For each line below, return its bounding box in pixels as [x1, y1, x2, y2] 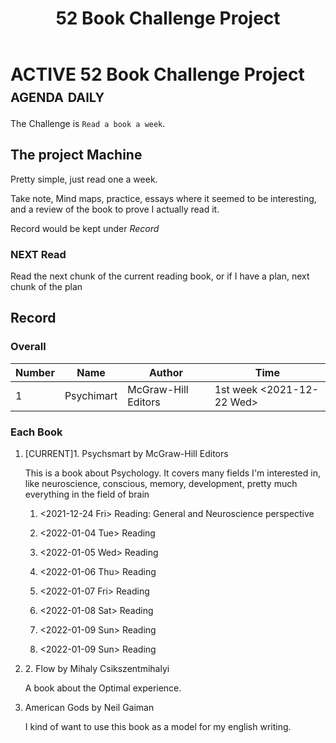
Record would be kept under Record [10, 222, 160, 234]
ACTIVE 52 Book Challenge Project [10, 63, 305, 86]
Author [148, 365, 184, 379]
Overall [10, 340, 47, 354]
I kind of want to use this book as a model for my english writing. [24, 721, 292, 733]
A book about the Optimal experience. [24, 682, 182, 694]
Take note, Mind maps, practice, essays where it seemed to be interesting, [10, 192, 317, 204]
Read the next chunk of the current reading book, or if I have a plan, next [10, 270, 310, 282]
